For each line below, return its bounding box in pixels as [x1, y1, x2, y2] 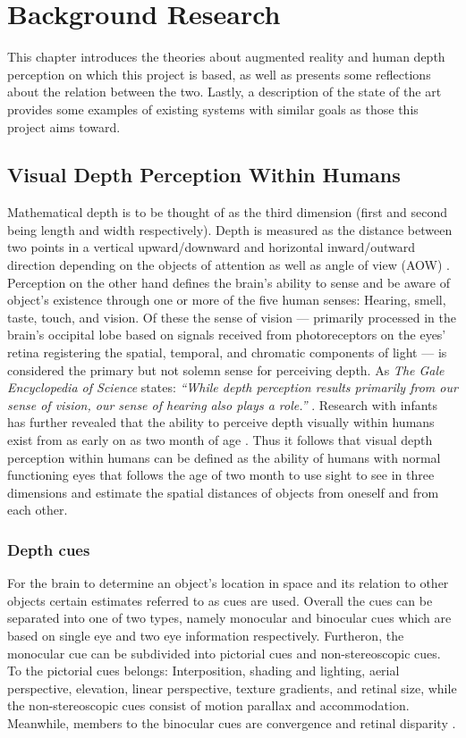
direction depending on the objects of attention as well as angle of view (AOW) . [7, 256, 450, 274]
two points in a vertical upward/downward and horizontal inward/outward [7, 238, 416, 256]
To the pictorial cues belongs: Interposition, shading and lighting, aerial [7, 661, 400, 680]
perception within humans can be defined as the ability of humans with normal [7, 448, 441, 466]
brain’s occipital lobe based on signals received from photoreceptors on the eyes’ [7, 325, 446, 344]
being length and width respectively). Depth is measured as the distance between [7, 220, 453, 239]
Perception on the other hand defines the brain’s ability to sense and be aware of [7, 273, 450, 291]
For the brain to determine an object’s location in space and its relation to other [7, 574, 449, 592]
